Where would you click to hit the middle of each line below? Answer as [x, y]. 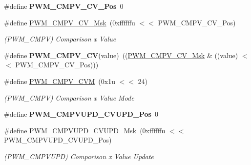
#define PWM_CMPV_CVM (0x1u [60, 81]
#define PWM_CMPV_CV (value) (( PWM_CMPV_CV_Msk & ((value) [121, 55]
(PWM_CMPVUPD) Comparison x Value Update [79, 156]
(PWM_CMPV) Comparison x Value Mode [69, 97]
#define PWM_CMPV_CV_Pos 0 [64, 6]
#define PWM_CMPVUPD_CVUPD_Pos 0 [81, 114]
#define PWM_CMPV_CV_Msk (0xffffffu [70, 22]
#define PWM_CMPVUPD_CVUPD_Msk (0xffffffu [85, 130]
